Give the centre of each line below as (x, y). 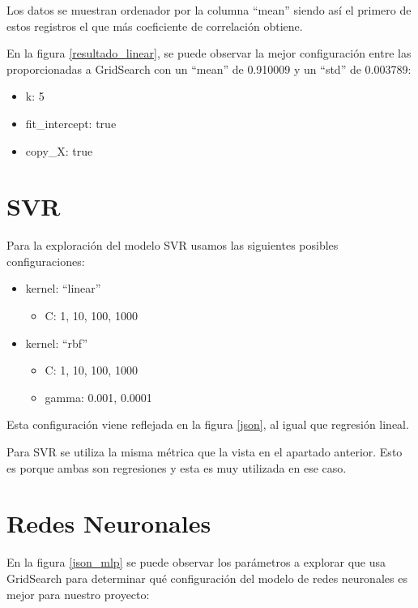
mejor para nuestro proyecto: (78, 594)
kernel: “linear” (63, 288)
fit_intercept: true (71, 123)
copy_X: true (59, 150)
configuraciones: (46, 261)
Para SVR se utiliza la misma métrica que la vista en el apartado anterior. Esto (205, 452)
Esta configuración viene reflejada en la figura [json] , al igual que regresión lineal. (208, 424)
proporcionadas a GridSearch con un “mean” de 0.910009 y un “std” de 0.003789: (209, 69)
